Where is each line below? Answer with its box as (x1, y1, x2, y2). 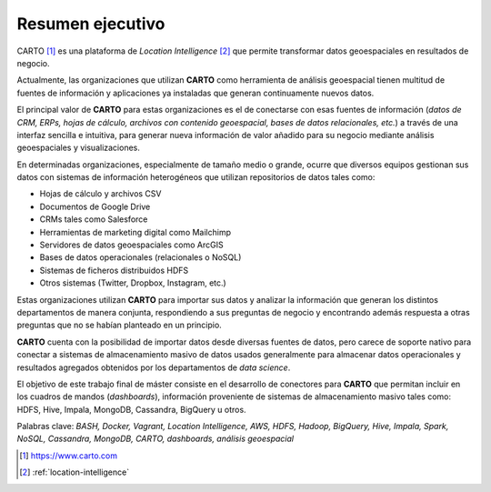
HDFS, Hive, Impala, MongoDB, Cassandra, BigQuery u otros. (16, 404, 246, 415)
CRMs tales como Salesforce (39, 214, 148, 225)
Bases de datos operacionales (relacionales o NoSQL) (39, 252, 242, 263)
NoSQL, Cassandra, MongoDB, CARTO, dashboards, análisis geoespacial (16, 433, 295, 445)
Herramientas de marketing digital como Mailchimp (39, 226, 232, 237)
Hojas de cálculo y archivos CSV (39, 188, 162, 199)
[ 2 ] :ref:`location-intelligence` (19, 467, 130, 477)
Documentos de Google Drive (39, 201, 151, 212)
